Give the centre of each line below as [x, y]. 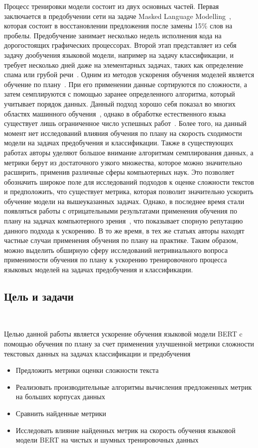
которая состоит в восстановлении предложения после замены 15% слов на [118, 26]
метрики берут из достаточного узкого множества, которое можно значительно [123, 162]
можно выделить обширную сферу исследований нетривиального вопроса [116, 250]
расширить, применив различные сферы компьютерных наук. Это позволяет [119, 172]
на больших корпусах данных [60, 396]
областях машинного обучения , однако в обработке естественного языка [115, 113]
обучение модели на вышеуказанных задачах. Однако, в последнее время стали [124, 201]
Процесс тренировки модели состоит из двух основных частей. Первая [112, 6]
